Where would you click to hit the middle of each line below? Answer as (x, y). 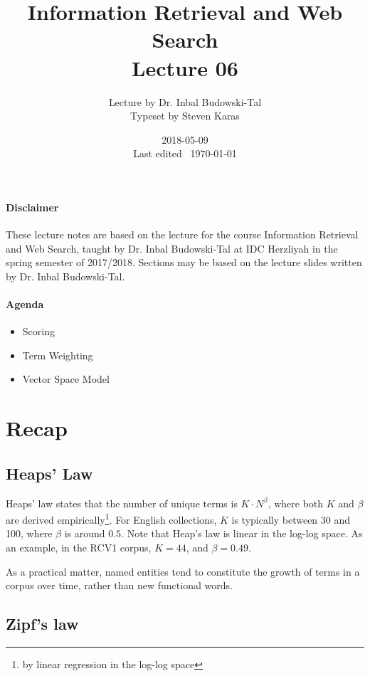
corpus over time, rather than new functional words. (119, 585)
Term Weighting (58, 355)
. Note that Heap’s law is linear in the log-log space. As (242, 533)
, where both (296, 503)
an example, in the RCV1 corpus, (79, 548)
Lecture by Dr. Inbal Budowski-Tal (185, 101)
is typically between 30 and (291, 519)
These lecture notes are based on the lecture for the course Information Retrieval (182, 234)
